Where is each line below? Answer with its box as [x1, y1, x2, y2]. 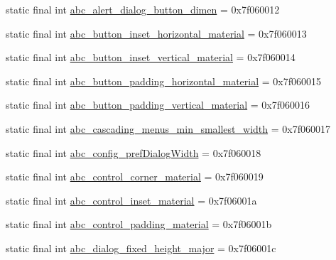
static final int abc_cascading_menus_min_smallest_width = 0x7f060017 [6, 121, 330, 136]
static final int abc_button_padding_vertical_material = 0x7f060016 [6, 97, 310, 112]
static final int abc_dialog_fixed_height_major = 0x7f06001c [6, 240, 276, 255]
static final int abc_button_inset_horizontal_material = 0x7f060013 [6, 26, 307, 40]
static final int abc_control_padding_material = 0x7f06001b [6, 217, 272, 232]
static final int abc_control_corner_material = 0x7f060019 [6, 169, 264, 184]
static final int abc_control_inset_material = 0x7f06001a [6, 193, 257, 207]
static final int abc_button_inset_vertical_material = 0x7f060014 [6, 50, 296, 65]
